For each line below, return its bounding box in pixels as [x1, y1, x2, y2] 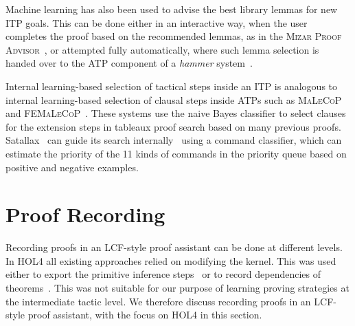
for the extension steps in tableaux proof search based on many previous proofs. [5, 119, 341, 133]
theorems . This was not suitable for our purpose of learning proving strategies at [5, 281, 350, 295]
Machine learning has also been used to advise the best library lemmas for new [5, 2, 338, 16]
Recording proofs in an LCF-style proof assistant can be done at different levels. [5, 240, 343, 254]
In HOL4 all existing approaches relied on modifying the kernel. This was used [5, 253, 336, 268]
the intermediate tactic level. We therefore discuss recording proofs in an [5, 294, 311, 308]
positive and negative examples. [5, 160, 139, 174]
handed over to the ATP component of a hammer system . [5, 56, 253, 70]
